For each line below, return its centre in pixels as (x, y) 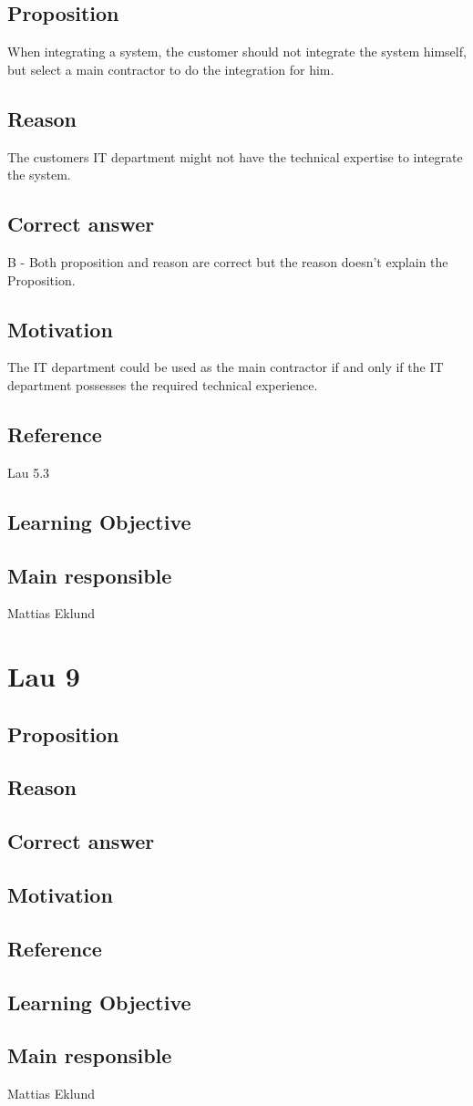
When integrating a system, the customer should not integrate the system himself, (237, 52)
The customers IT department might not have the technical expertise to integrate (235, 156)
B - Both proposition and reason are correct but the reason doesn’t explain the (228, 261)
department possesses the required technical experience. (163, 384)
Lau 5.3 (29, 472)
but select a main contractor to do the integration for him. (171, 69)
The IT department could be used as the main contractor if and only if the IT (226, 367)
